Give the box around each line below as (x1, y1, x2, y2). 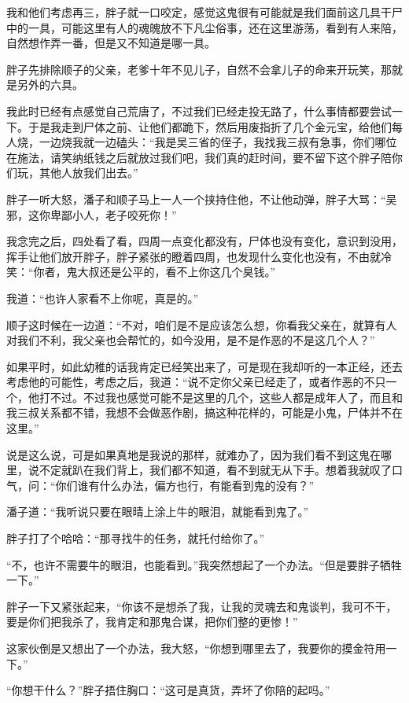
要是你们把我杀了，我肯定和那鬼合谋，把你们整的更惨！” (6, 613, 298, 630)
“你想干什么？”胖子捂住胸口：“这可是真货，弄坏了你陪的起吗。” (6, 682, 330, 698)
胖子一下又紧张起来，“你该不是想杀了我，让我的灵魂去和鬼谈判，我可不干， (6, 598, 397, 614)
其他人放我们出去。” (39, 164, 138, 181)
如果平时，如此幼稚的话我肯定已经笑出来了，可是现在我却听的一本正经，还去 (6, 358, 403, 374)
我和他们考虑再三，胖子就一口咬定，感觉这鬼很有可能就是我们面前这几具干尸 (6, 4, 403, 20)
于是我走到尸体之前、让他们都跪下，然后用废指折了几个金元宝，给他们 (28, 118, 392, 134)
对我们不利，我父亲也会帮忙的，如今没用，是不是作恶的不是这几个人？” (6, 332, 375, 348)
